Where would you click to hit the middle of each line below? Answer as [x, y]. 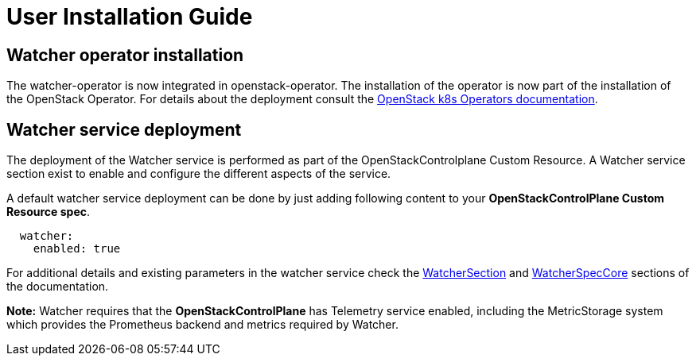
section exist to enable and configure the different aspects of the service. [199, 174]
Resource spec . [49, 212]
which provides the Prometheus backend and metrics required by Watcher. [202, 325]
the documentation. [58, 287]
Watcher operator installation [125, 55]
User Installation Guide [130, 17]
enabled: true [77, 249]
